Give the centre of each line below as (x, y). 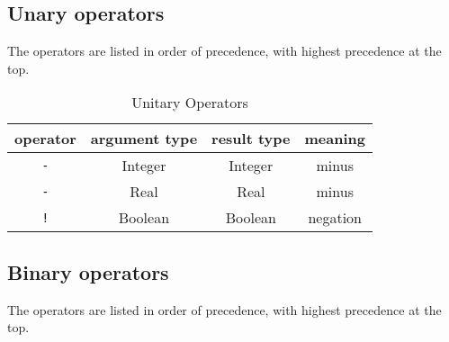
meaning (335, 139)
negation (335, 218)
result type (251, 139)
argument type (144, 139)
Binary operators (88, 271)
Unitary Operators (190, 103)
